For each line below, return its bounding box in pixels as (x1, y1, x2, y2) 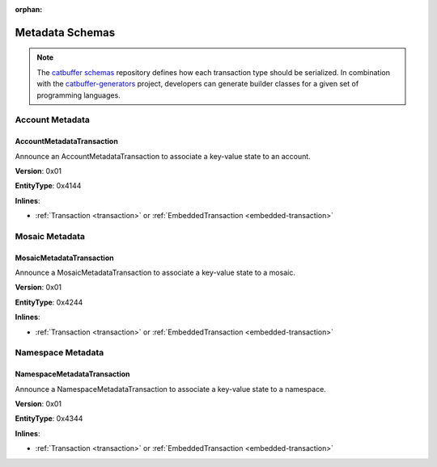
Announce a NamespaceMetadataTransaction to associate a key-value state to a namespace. (15, 384, 327, 393)
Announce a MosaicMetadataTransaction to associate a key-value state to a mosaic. (15, 267, 295, 278)
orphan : (15, 5, 43, 14)
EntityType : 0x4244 (15, 297, 83, 307)
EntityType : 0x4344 (15, 414, 83, 423)
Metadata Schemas (15, 25, 116, 40)
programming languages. (36, 90, 121, 100)
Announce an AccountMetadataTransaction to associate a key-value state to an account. (15, 151, 311, 161)
